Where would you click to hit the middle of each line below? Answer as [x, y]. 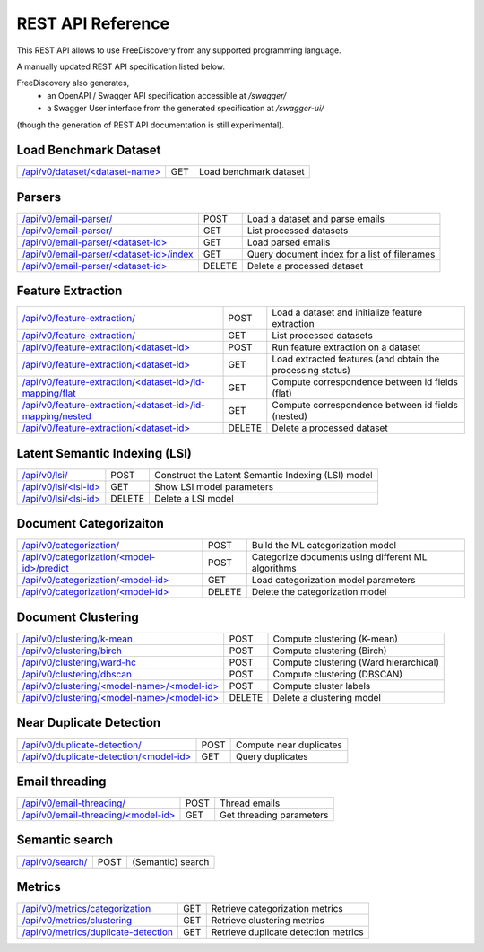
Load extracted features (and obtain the [356, 359]
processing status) [311, 371]
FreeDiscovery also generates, [73, 83]
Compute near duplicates [289, 745]
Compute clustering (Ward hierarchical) [356, 662]
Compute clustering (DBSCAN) [338, 674]
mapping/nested [56, 416]
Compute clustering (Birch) [330, 651]
